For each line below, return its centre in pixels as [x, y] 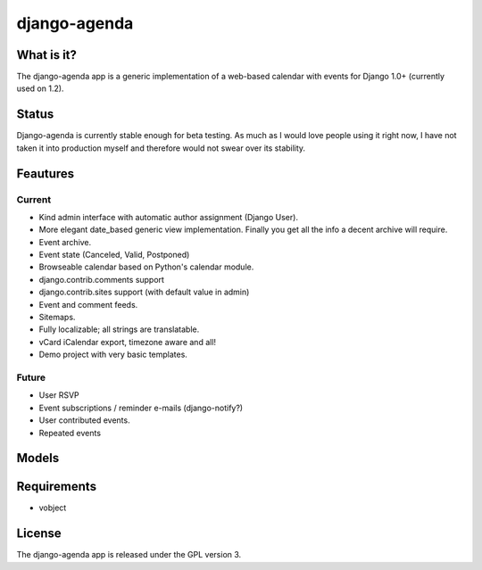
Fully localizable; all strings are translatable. [119, 329]
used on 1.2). [40, 88]
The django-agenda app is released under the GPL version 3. [129, 555]
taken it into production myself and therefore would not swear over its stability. [161, 148]
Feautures [46, 173]
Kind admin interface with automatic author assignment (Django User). [169, 217]
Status [35, 115]
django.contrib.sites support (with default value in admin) [144, 292]
